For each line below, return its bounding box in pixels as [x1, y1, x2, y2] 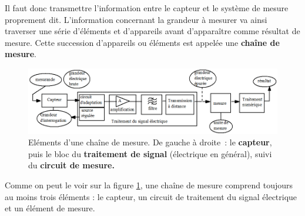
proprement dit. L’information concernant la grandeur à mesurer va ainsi [5, 13, 267, 25]
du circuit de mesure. [28, 159, 115, 171]
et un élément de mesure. [5, 202, 95, 214]
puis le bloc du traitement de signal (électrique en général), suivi [28, 147, 272, 159]
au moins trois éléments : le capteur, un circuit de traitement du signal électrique [5, 190, 297, 202]
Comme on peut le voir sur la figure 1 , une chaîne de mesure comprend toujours [5, 179, 293, 191]
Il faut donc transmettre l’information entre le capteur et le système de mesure [5, 2, 289, 14]
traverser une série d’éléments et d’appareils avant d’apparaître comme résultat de [5, 25, 300, 37]
